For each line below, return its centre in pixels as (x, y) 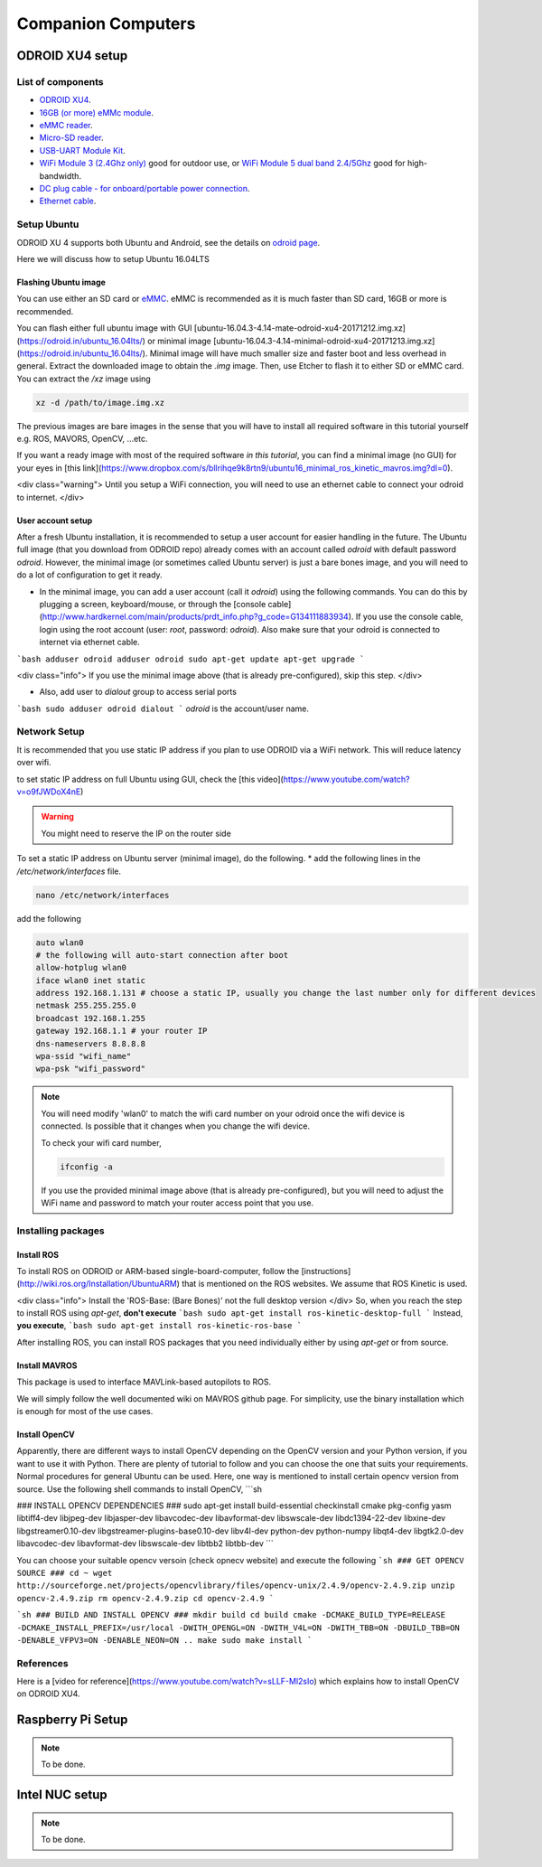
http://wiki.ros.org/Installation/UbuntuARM (98, 1284)
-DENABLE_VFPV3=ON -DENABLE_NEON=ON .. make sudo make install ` (164, 1640)
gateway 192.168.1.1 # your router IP (121, 1031)
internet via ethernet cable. (89, 643)
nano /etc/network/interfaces (103, 895)
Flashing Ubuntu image (61, 282)
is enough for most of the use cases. (85, 1412)
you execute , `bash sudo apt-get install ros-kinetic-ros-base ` (159, 1326)
